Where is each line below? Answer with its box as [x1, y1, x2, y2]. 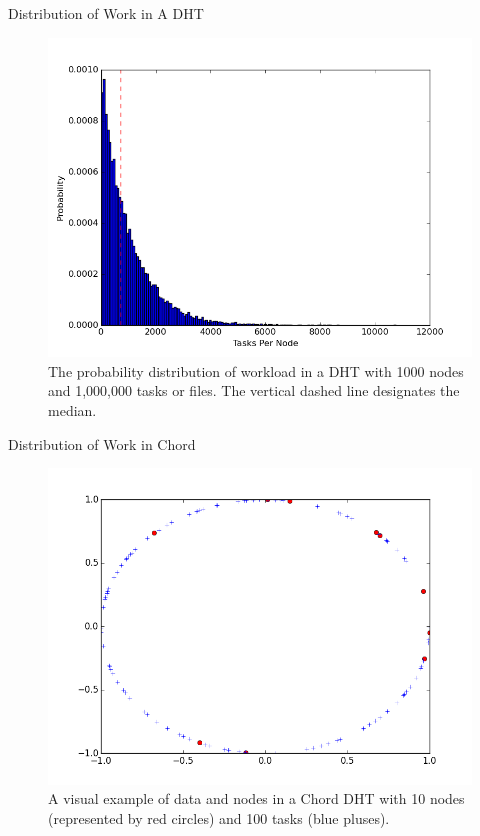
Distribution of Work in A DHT [8, 3, 204, 23]
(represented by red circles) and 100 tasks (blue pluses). [48, 807, 390, 828]
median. [48, 399, 97, 420]
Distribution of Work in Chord [8, 433, 196, 454]
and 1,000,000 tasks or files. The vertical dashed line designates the [48, 380, 460, 401]
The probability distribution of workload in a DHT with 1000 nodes [48, 360, 464, 381]
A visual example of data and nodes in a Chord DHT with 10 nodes [48, 788, 465, 809]
